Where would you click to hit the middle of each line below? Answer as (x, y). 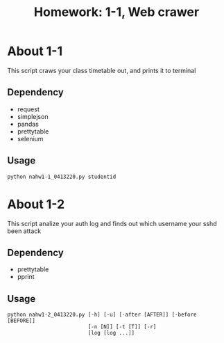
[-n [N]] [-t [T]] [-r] (122, 327)
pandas (28, 124)
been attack (24, 231)
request (28, 109)
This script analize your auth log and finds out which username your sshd (112, 223)
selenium (30, 138)
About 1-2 (36, 204)
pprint (26, 277)
